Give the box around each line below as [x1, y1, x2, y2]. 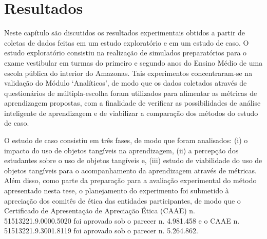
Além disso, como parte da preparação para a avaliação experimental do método [4, 175, 257, 186]
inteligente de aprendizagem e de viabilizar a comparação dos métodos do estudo [4, 107, 258, 118]
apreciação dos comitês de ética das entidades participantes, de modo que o [4, 195, 241, 206]
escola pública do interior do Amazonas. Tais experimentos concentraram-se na [4, 67, 253, 78]
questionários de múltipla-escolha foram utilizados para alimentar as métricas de [4, 87, 257, 98]
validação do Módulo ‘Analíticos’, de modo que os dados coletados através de [4, 77, 247, 88]
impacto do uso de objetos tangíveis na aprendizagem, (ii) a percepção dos [4, 145, 239, 155]
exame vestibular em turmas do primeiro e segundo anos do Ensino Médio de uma [4, 57, 263, 68]
